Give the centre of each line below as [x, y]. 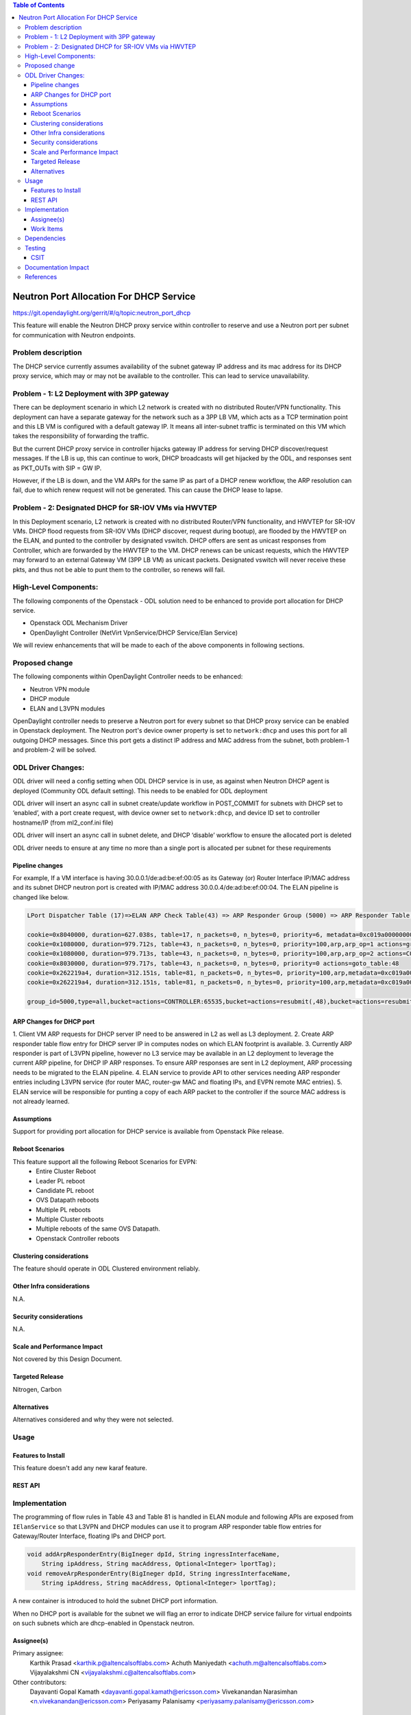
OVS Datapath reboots [67, 1200]
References [41, 276]
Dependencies [46, 238]
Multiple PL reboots [63, 1209]
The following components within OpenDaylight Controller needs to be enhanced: [128, 676]
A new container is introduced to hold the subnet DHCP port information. [115, 1601]
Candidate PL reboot [65, 1190]
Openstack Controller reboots [78, 1238]
